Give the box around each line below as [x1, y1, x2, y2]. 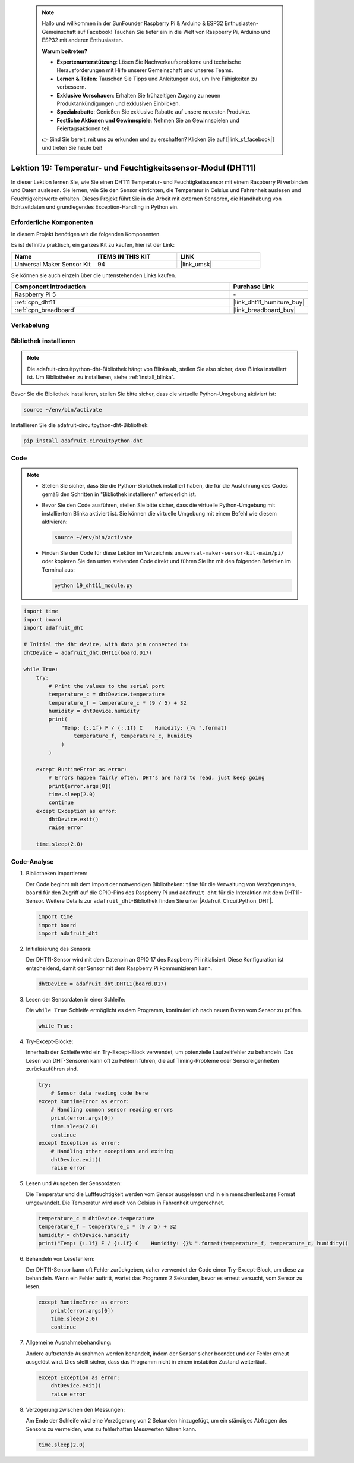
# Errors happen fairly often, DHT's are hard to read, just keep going [48, 774, 265, 781]
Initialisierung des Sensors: [26, 945, 92, 952]
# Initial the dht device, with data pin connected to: [23, 641, 190, 648]
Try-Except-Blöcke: [26, 1038, 74, 1045]
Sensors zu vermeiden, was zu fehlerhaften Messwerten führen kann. [26, 1425, 197, 1433]
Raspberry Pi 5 [14, 290, 56, 299]
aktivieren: [42, 518, 68, 525]
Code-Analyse [11, 857, 54, 865]
